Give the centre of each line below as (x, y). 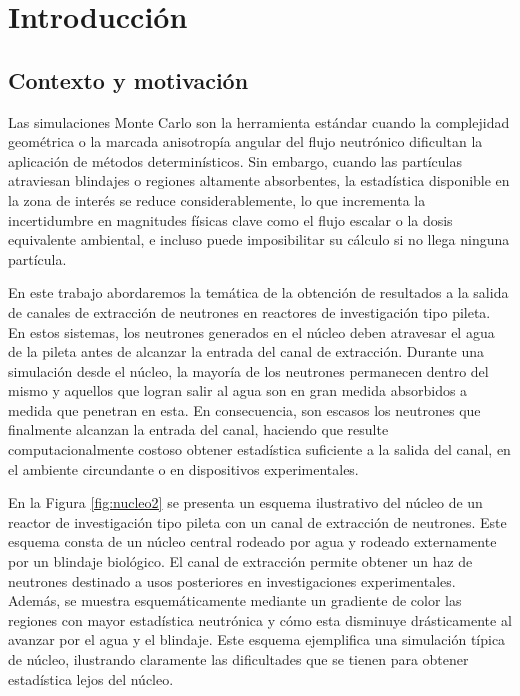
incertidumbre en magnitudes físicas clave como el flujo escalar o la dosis (230, 219)
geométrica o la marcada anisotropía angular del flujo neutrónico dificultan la (245, 141)
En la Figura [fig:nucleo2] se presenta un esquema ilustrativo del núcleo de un (245, 502)
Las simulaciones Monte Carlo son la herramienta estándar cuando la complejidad (259, 121)
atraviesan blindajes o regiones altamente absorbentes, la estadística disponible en (259, 180)
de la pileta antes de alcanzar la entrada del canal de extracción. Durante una (246, 351)
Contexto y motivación (128, 79)
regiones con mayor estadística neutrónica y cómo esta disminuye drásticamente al (260, 619)
